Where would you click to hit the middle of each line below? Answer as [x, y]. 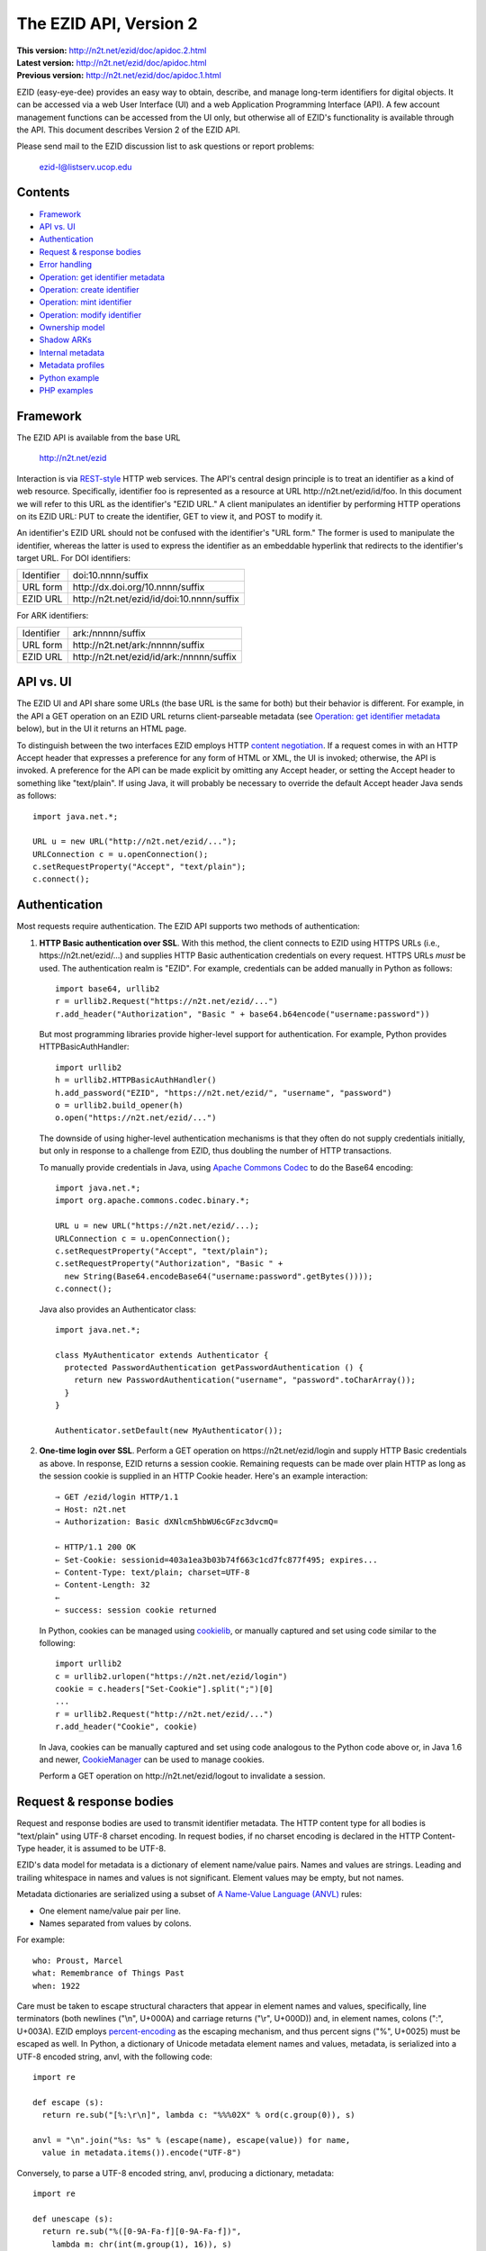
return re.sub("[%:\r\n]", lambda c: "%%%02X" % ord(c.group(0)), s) [198, 2115]
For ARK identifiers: [53, 616]
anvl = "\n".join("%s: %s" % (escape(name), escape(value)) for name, [192, 2140]
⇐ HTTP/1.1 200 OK [96, 1547]
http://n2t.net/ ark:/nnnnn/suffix [139, 645]
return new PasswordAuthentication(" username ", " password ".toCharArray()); [244, 1380]
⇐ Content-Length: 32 [103, 1585]
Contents [43, 192]
